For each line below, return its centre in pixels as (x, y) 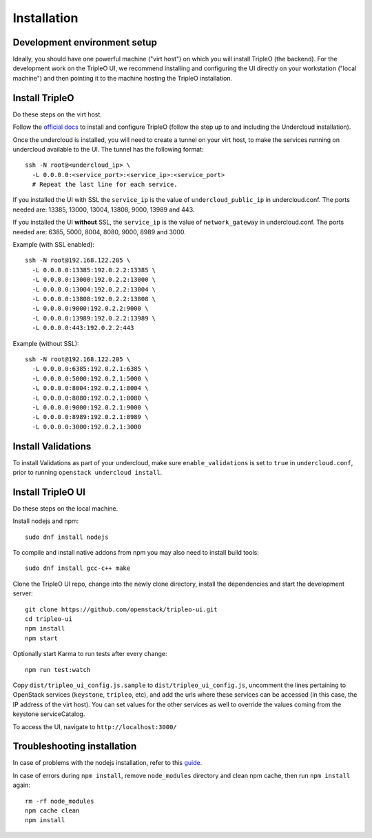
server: (23, 593)
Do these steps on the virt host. (58, 114)
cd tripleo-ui (49, 619)
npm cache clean (52, 811)
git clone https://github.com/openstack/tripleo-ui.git (121, 609)
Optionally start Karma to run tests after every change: (90, 654)
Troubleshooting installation (75, 747)
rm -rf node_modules (60, 801)
